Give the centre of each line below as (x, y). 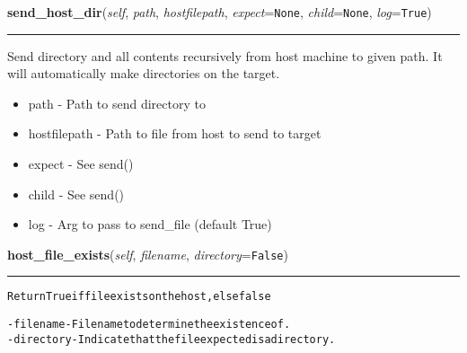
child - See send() (76, 194)
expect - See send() (81, 164)
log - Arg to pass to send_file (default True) (150, 224)
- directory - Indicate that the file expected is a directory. (172, 339)
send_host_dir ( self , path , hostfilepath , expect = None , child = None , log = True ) (220, 12)
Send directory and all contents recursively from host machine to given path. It (225, 55)
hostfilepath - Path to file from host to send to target (175, 133)
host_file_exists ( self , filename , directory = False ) (148, 254)
